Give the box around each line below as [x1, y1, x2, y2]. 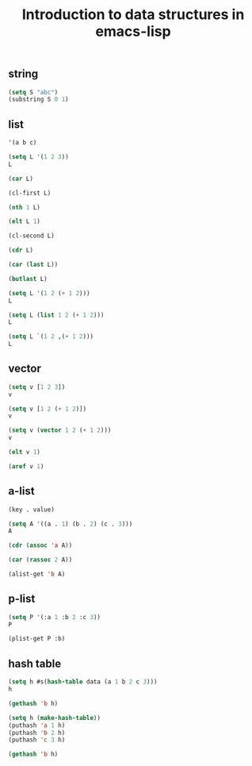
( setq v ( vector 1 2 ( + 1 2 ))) [8, 426, 112, 434]
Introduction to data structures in [21, 6, 245, 24]
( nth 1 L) [8, 203, 41, 211]
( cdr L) [8, 246, 34, 255]
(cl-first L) [8, 189, 52, 197]
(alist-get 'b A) [8, 570, 66, 579]
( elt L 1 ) [8, 217, 41, 225]
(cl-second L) [8, 232, 55, 240]
